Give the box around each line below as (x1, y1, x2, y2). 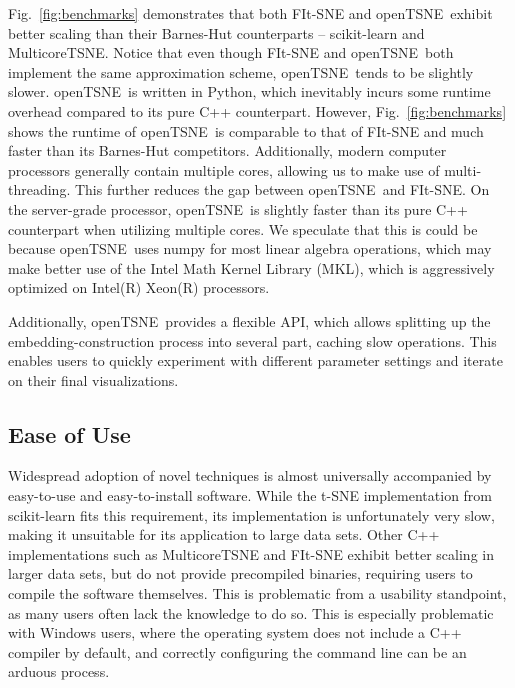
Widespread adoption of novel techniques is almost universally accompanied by (8, 465, 492, 486)
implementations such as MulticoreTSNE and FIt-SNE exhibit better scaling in (8, 543, 494, 564)
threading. (8, 179, 71, 200)
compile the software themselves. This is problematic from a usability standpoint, (8, 583, 507, 604)
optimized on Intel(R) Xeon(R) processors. (8, 277, 270, 298)
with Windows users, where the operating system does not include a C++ (8, 622, 462, 643)
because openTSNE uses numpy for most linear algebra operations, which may (8, 238, 492, 259)
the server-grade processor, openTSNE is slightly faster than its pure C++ (8, 198, 468, 219)
